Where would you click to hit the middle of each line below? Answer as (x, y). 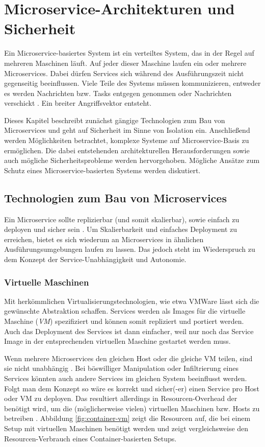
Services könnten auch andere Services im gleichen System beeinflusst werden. (126, 378)
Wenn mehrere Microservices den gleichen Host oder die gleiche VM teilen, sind (128, 358)
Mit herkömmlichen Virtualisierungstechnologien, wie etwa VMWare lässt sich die (132, 301)
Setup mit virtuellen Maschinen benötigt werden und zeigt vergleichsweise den (126, 428)
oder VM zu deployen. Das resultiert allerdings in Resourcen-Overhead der (121, 398)
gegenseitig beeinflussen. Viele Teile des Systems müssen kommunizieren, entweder (132, 83)
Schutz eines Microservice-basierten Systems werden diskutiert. (102, 170)
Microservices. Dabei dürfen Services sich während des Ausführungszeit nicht (124, 73)
